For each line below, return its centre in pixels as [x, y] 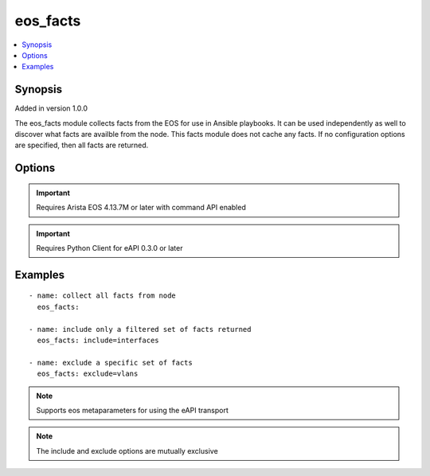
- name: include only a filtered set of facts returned [140, 329]
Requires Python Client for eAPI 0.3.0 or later [109, 248]
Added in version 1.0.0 [51, 108]
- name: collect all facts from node [103, 296]
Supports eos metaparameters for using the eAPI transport [132, 410]
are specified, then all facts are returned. [82, 145]
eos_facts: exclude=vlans [88, 374]
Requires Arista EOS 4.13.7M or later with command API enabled [141, 208]
